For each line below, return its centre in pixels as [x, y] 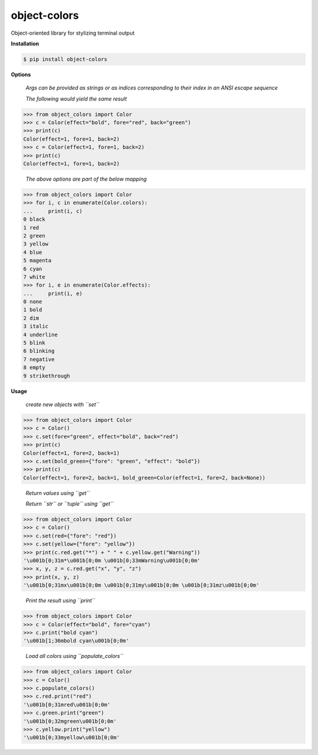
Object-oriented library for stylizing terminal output [73, 33]
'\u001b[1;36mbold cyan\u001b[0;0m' [76, 641]
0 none [33, 302]
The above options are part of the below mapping [86, 179]
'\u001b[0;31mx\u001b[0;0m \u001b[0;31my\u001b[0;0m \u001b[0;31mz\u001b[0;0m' [141, 585]
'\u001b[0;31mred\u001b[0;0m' [67, 704]
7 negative [39, 359]
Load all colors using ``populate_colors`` [74, 656]
